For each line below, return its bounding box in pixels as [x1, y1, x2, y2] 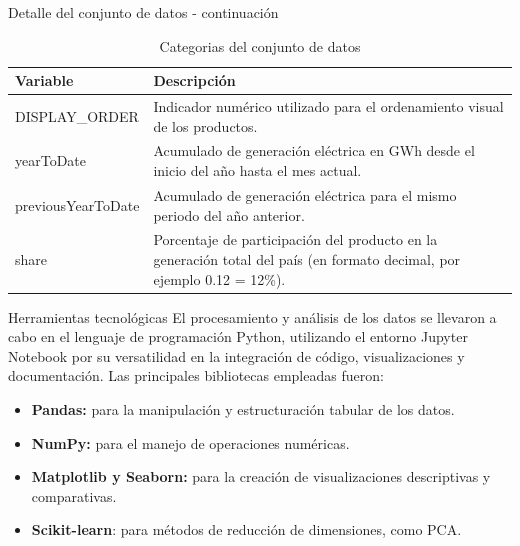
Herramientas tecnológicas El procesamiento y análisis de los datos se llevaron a [8, 306, 497, 327]
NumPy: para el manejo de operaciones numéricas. [31, 432, 350, 453]
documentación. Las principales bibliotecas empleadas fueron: [8, 365, 384, 386]
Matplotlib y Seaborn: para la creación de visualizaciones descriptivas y [31, 466, 491, 487]
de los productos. [153, 115, 258, 136]
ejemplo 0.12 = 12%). [153, 268, 286, 289]
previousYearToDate [15, 194, 140, 215]
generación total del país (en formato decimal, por [153, 248, 461, 269]
